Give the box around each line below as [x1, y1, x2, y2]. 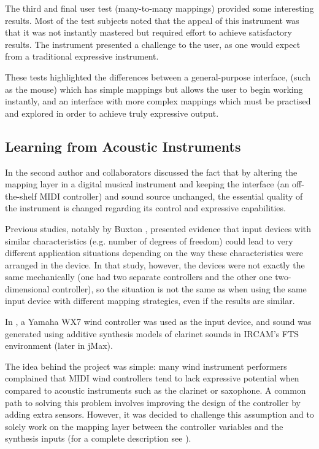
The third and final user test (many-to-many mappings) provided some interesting [5, 2, 314, 14]
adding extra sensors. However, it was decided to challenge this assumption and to [5, 408, 314, 421]
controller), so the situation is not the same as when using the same [52, 282, 307, 295]
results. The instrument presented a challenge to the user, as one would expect [5, 37, 301, 50]
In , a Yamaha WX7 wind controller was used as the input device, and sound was [5, 315, 312, 328]
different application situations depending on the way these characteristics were [5, 246, 303, 259]
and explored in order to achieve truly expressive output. [5, 106, 219, 119]
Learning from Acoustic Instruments [5, 136, 241, 155]
